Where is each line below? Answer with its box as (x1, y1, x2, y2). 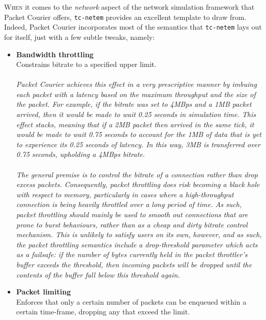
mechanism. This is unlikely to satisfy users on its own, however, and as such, (16, 229, 262, 240)
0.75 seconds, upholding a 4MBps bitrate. (16, 149, 145, 159)
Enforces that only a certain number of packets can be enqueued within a (16, 296, 247, 307)
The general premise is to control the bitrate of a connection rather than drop (16, 169, 258, 179)
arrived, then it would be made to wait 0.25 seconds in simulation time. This (16, 109, 256, 120)
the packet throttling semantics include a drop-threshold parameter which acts (16, 239, 258, 249)
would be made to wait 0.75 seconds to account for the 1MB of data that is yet (16, 129, 261, 140)
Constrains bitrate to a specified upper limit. (16, 59, 157, 70)
